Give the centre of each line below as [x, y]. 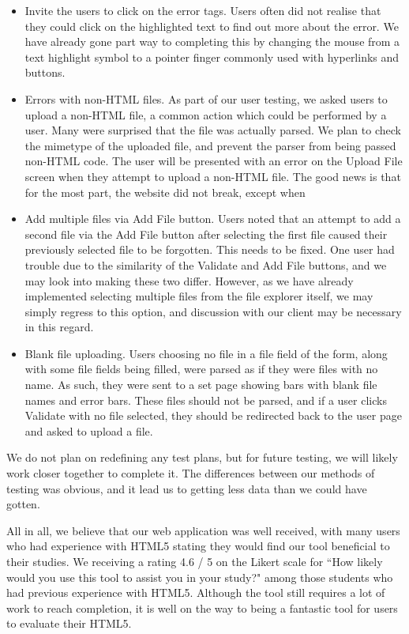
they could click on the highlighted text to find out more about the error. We [212, 26]
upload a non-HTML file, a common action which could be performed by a [206, 114]
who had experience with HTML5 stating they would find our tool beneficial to [198, 546]
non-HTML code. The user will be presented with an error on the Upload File [214, 161]
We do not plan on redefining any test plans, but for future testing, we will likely [202, 457]
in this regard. [59, 327]
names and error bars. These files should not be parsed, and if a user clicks [206, 400]
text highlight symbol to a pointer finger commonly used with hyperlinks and [212, 57]
